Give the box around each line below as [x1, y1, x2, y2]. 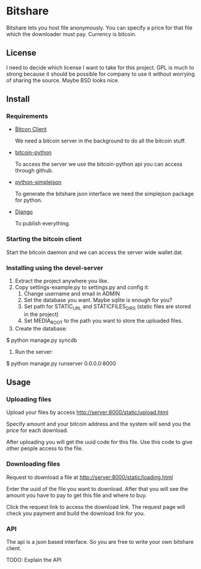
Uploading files [6, 395, 52, 403]
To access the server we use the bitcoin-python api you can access [14, 160, 183, 168]
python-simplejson [14, 178, 62, 186]
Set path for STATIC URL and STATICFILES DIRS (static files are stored [23, 303, 191, 311]
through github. [14, 167, 53, 174]
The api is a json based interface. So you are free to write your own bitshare [6, 538, 194, 545]
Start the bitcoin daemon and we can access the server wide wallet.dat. [6, 248, 184, 256]
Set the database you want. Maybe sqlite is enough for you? [23, 296, 173, 304]
